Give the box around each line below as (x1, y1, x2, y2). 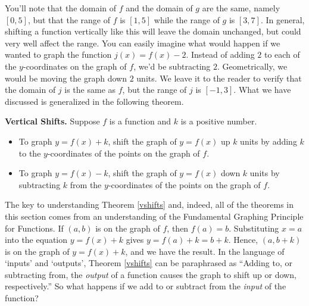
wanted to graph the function (5, 48, 112, 61)
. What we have (233, 83, 291, 96)
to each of (264, 48, 300, 61)
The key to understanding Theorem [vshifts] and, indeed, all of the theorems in (5, 198, 294, 211)
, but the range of (122, 83, 187, 96)
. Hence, (228, 233, 258, 246)
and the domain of (126, 2, 193, 14)
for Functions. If (5, 221, 64, 234)
